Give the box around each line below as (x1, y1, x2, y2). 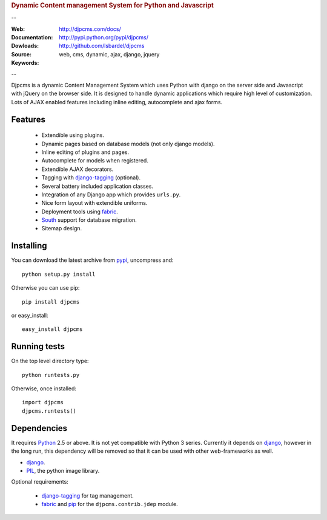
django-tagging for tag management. (41, 492, 134, 499)
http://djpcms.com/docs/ (59, 25, 121, 33)
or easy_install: (11, 312, 48, 319)
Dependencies (11, 423, 68, 433)
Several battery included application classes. (41, 182, 154, 190)
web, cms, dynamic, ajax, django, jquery (59, 50, 160, 58)
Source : (11, 50, 32, 58)
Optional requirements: (11, 478, 69, 485)
